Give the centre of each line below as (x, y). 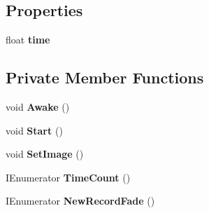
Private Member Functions (105, 77)
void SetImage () (45, 154)
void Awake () (38, 106)
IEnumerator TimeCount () (68, 177)
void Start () (34, 130)
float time (28, 40)
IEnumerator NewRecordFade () (80, 201)
